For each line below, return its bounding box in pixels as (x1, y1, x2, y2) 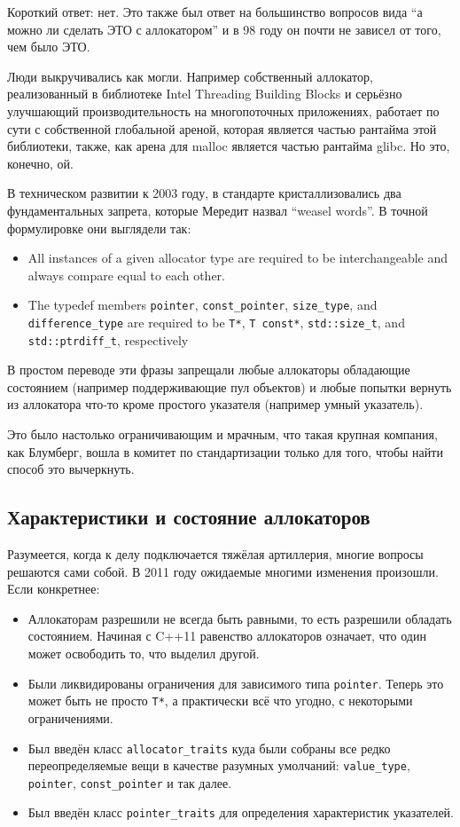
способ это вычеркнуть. (7, 460, 135, 478)
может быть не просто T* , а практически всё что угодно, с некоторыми (27, 691, 413, 710)
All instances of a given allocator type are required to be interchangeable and (27, 248, 448, 267)
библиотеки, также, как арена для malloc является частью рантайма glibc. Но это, (7, 137, 450, 155)
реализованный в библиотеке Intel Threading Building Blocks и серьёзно (7, 84, 402, 103)
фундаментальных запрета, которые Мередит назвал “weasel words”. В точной (7, 201, 428, 219)
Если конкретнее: (7, 579, 100, 598)
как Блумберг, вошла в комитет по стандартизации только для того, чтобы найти (7, 442, 443, 461)
